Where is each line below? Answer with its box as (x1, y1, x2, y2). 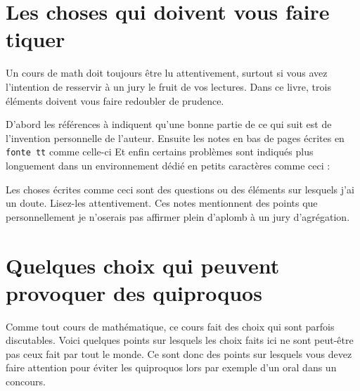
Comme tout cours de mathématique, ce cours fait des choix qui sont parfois (6, 319, 335, 333)
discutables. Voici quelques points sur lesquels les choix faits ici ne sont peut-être (6, 333, 354, 347)
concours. (6, 374, 46, 388)
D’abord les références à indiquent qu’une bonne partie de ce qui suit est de (6, 117, 332, 132)
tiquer (6, 25, 65, 53)
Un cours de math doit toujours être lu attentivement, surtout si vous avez (6, 65, 328, 80)
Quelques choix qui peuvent (6, 250, 280, 279)
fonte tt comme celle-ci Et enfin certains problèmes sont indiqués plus (6, 144, 314, 159)
